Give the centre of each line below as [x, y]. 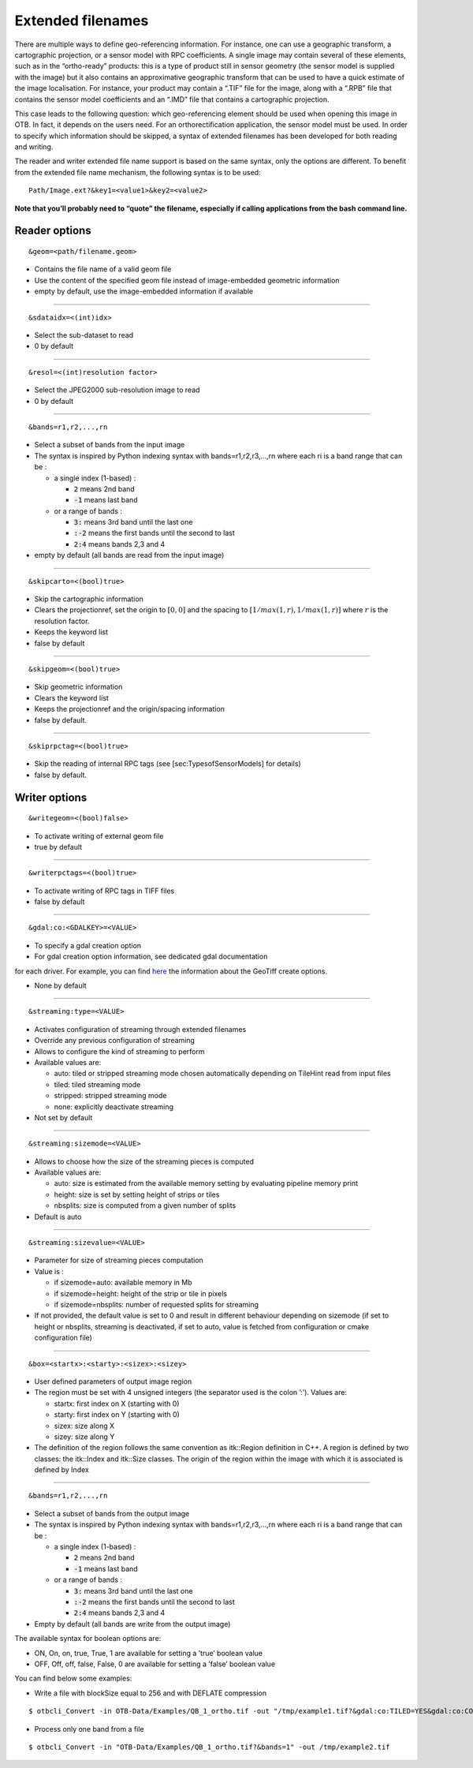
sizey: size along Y [84, 1437]
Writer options [51, 797]
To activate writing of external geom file [99, 835]
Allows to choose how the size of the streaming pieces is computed [144, 1161]
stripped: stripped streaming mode [110, 1096]
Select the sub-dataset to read [84, 335]
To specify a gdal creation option [88, 945]
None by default [60, 985]
